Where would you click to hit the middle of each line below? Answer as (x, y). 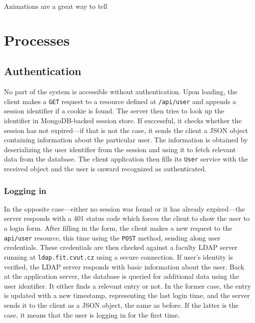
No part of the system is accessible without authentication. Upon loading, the (121, 92)
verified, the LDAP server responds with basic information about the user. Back (124, 266)
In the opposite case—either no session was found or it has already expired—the (125, 208)
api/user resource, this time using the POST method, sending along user (112, 237)
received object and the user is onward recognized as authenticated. (105, 169)
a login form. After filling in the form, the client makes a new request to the (118, 228)
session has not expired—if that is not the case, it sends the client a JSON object (126, 130)
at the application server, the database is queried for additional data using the (122, 276)
